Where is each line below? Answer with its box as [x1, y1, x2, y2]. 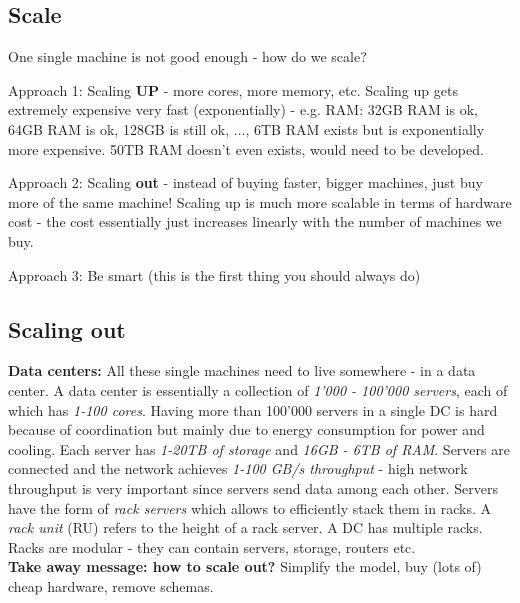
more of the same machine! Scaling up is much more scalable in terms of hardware [8, 191, 512, 212]
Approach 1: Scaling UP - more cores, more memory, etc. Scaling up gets [8, 79, 458, 100]
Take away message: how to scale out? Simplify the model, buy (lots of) [8, 556, 482, 577]
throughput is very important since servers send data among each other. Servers [8, 477, 498, 498]
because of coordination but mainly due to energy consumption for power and [8, 419, 485, 440]
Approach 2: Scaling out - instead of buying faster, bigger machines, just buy [8, 172, 483, 193]
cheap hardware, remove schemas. [8, 575, 214, 596]
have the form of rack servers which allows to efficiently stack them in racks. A [8, 497, 491, 518]
